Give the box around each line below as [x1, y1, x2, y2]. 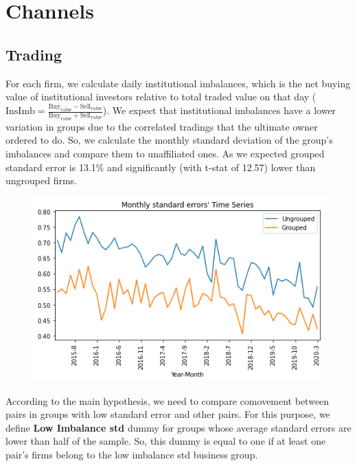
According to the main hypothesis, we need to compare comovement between [5, 393, 330, 408]
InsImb [5, 107, 35, 117]
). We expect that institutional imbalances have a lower [102, 103, 336, 118]
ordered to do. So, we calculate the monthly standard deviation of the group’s [5, 133, 333, 147]
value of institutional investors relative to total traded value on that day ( [5, 89, 316, 104]
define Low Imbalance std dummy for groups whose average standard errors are [5, 420, 352, 434]
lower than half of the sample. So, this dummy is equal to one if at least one [5, 434, 326, 448]
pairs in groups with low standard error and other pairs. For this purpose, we [5, 407, 330, 421]
